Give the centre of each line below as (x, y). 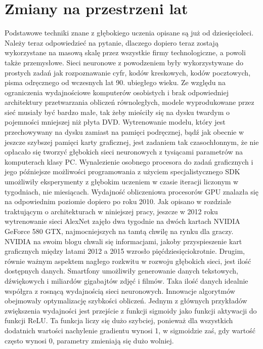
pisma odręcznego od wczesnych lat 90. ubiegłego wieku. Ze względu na (115, 82)
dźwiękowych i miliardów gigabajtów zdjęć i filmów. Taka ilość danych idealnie (126, 280)
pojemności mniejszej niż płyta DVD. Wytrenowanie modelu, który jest (115, 122)
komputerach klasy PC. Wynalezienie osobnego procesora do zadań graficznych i (129, 161)
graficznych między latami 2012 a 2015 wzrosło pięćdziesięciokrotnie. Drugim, (125, 251)
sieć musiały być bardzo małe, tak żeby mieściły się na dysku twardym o (117, 112)
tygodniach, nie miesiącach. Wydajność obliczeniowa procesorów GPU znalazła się (131, 191)
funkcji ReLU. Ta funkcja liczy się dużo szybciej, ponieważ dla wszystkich (119, 320)
